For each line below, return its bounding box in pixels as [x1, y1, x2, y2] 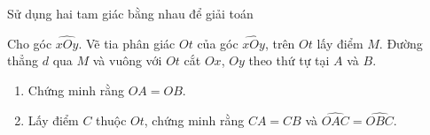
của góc [197, 34, 238, 52]
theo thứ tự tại [248, 51, 330, 70]
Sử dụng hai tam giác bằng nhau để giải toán [7, 4, 254, 22]
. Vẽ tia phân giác [78, 34, 176, 52]
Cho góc [7, 34, 52, 52]
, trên [264, 34, 295, 52]
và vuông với [92, 51, 162, 70]
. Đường [379, 34, 423, 52]
